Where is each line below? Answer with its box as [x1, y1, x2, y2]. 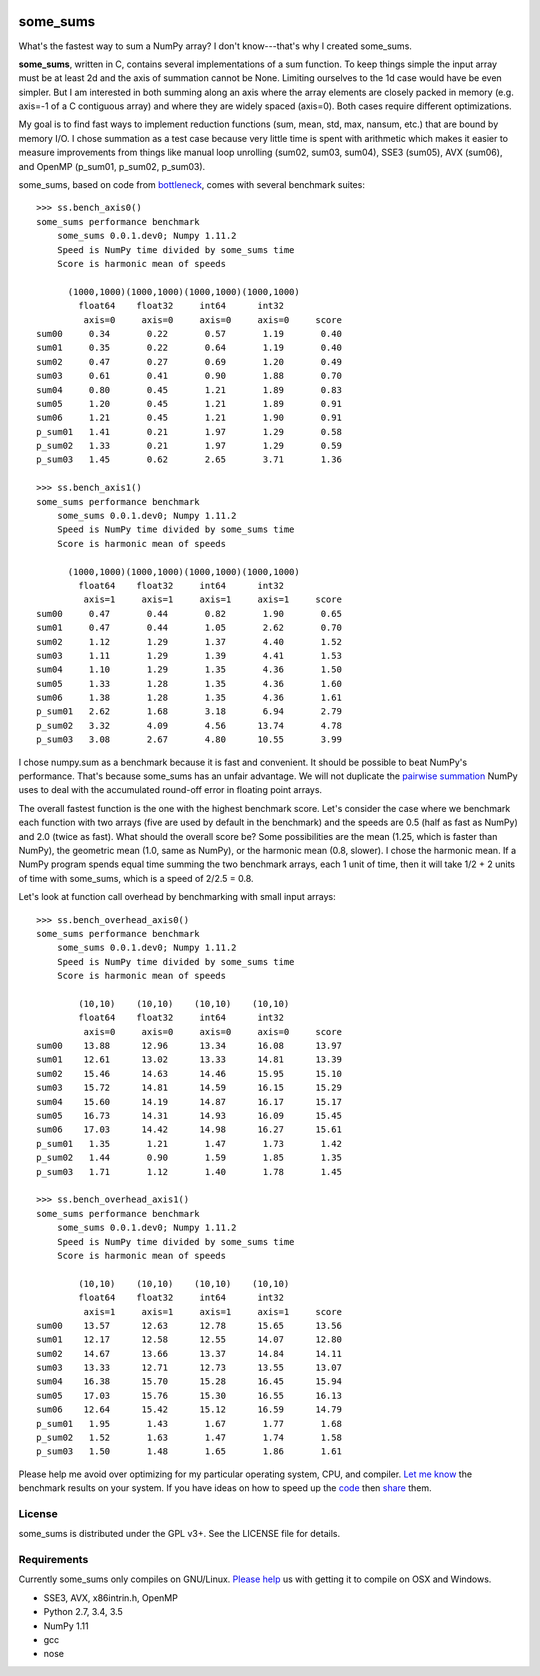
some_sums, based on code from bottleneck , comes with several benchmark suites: [18, 179, 365, 191]
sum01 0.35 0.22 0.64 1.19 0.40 [36, 342, 342, 354]
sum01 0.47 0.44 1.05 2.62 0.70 [36, 622, 342, 634]
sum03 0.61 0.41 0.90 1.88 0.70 [36, 370, 342, 382]
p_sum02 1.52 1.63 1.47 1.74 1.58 [36, 1432, 342, 1444]
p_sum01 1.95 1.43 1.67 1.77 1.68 [36, 1418, 342, 1429]
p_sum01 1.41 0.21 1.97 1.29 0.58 [36, 426, 342, 437]
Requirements [18, 1553, 89, 1567]
